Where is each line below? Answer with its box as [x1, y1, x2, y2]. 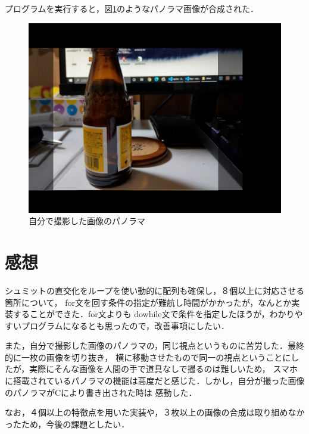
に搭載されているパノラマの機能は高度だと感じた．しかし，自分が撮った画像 [5, 374, 305, 387]
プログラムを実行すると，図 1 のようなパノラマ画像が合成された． [5, 2, 259, 14]
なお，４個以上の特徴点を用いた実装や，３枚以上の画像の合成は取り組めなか [5, 406, 305, 418]
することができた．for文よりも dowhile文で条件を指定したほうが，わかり [13, 308, 295, 320]
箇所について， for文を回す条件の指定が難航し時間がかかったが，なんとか [5, 296, 292, 308]
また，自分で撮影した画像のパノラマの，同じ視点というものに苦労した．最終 [5, 339, 304, 352]
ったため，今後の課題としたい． [5, 417, 130, 430]
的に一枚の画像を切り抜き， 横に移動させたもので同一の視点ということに [5, 351, 291, 363]
